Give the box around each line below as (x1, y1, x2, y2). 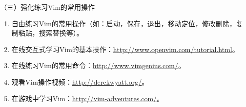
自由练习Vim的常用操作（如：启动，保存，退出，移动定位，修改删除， (11, 18, 236, 28)
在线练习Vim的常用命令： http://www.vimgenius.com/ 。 (11, 60, 185, 71)
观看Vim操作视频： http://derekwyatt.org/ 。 (11, 76, 149, 87)
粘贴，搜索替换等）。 (18, 28, 83, 38)
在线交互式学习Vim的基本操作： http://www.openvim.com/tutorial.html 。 (11, 44, 239, 54)
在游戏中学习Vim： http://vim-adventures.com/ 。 (11, 93, 164, 103)
